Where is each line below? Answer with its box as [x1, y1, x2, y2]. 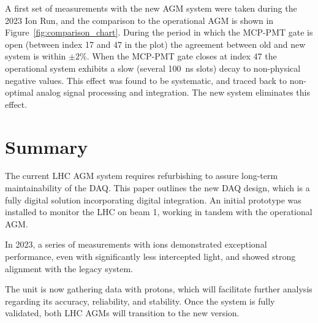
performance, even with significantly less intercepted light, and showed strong [5, 250, 296, 263]
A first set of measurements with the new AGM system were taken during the [5, 2, 297, 14]
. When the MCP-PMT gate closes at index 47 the [86, 50, 277, 63]
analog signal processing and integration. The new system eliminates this [36, 86, 310, 99]
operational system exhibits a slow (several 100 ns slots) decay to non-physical [5, 61, 301, 74]
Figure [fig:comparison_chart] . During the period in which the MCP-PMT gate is [5, 26, 313, 39]
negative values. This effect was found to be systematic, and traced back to [5, 74, 287, 86]
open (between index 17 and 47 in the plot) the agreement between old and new [5, 37, 306, 50]
